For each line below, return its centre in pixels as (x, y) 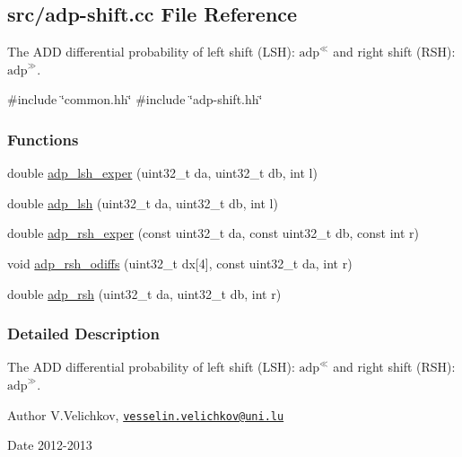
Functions (43, 139)
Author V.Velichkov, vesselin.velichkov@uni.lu (146, 414)
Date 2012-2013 (50, 445)
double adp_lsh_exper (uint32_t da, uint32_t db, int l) (162, 173)
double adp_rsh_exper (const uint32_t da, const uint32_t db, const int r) (213, 233)
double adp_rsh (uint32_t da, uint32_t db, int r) (144, 293)
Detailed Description (83, 334)
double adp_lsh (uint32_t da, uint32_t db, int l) (143, 202)
